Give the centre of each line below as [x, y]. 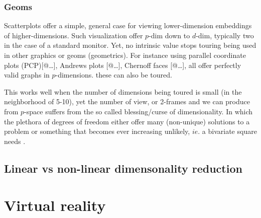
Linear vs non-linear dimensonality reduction [123, 168]
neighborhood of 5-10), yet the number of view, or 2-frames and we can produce [127, 101]
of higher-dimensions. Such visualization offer [74, 35]
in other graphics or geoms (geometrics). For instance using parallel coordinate [125, 55]
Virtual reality [55, 205]
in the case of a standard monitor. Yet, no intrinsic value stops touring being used [130, 45]
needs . [15, 141]
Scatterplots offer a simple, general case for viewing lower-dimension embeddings [128, 25]
